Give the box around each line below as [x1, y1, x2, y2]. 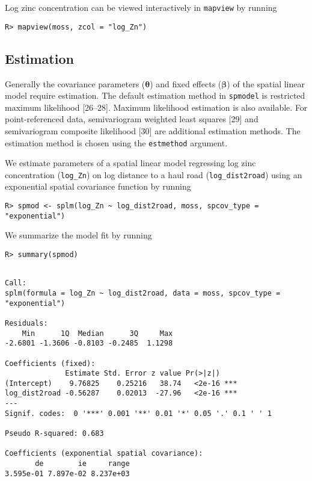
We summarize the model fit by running [5, 229, 152, 241]
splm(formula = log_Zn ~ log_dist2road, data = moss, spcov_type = [5, 288, 281, 297]
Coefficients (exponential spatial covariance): [5, 449, 203, 458]
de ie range [35, 459, 130, 468]
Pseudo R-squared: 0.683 [5, 429, 104, 438]
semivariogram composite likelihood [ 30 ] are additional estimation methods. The [5, 124, 301, 137]
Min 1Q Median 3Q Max [22, 329, 173, 338]
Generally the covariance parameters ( [5, 77, 145, 90]
